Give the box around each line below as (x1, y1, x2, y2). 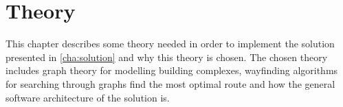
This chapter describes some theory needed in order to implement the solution (5, 36, 335, 51)
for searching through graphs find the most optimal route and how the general (5, 76, 335, 91)
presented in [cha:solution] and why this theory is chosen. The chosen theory (5, 49, 328, 64)
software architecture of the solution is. (5, 90, 170, 104)
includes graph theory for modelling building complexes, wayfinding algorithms (5, 63, 338, 78)
